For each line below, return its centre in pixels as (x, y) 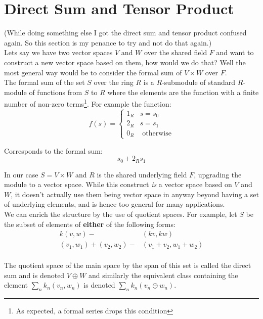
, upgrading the (218, 174)
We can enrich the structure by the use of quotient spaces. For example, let (121, 214)
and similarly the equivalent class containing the (163, 275)
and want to (235, 52)
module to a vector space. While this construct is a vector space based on (118, 184)
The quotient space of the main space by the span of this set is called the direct (128, 265)
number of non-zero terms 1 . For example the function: (88, 103)
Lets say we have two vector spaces (58, 52)
